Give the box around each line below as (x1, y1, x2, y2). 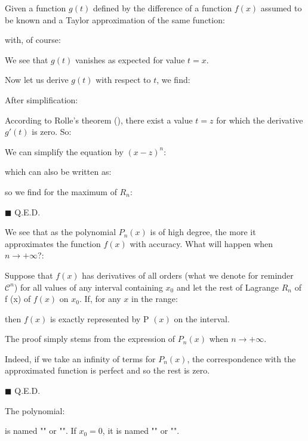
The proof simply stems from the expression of (5, 332, 175, 345)
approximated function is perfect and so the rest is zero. (5, 364, 210, 377)
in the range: (131, 292, 178, 305)
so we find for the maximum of (5, 185, 117, 198)
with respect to (96, 73, 151, 86)
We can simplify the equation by (5, 145, 124, 158)
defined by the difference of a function (93, 2, 232, 14)
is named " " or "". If (5, 424, 76, 437)
